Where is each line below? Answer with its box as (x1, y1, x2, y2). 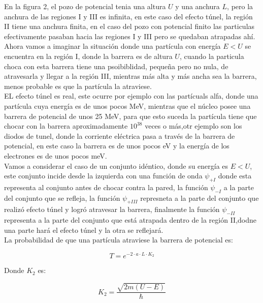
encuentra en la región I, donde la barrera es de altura (4, 50, 173, 61)
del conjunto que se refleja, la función (4, 192, 120, 203)
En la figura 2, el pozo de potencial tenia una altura (4, 1, 166, 11)
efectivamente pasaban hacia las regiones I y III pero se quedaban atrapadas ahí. (4, 31, 255, 41)
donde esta (218, 170, 252, 181)
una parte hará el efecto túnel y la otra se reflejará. (4, 224, 163, 235)
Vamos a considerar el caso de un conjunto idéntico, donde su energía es (4, 160, 228, 171)
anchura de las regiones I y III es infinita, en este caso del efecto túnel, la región (4, 11, 253, 21)
